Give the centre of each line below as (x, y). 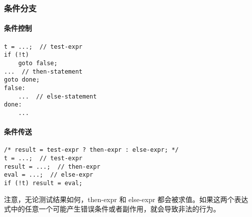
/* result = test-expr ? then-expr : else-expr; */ (91, 150)
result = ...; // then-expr (52, 166)
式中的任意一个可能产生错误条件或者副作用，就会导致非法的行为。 (112, 209)
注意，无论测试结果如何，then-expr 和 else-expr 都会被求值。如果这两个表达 (126, 199)
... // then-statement (43, 71)
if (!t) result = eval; (43, 183)
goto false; (38, 63)
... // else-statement (58, 96)
